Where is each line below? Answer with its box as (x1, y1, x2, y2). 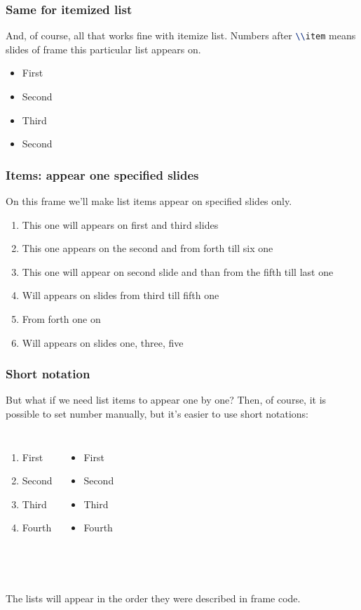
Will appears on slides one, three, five (22, 335, 184, 350)
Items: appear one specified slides (6, 166, 199, 183)
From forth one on (22, 312, 101, 326)
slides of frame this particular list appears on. (6, 41, 201, 56)
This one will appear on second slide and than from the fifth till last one (22, 264, 334, 279)
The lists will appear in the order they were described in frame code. (6, 591, 301, 606)
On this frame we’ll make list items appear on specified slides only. (6, 194, 292, 208)
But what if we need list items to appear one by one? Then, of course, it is (6, 392, 327, 407)
